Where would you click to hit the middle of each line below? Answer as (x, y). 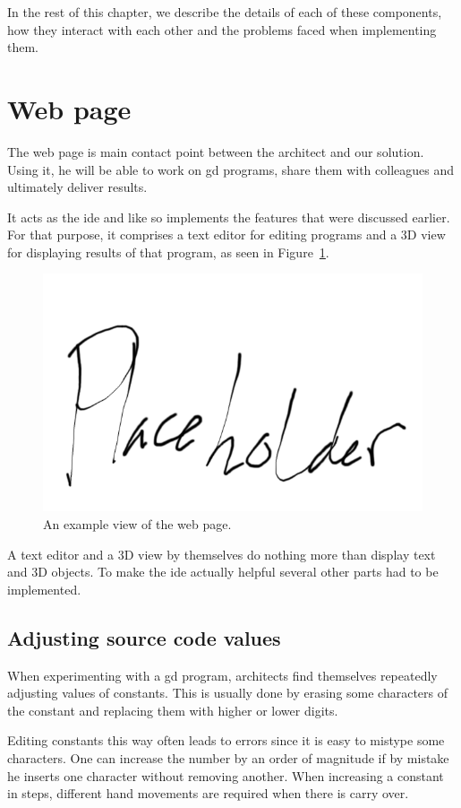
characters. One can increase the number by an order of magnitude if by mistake (228, 758)
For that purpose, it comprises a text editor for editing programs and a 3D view (226, 235)
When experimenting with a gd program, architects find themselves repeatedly (222, 675)
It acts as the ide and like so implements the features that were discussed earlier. (229, 217)
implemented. (44, 589)
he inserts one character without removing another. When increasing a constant (226, 775)
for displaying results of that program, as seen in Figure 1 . (168, 252)
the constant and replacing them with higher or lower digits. (173, 710)
